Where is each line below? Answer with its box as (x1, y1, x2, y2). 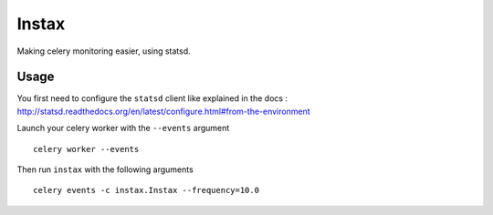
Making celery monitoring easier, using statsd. (16, 46, 191, 56)
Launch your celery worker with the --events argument (16, 123, 230, 134)
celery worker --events (33, 144, 140, 154)
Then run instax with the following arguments (16, 164, 194, 175)
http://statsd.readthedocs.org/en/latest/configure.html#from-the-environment (16, 106, 310, 117)
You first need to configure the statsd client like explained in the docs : (16, 93, 288, 104)
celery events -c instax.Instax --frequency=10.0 (33, 185, 260, 196)
